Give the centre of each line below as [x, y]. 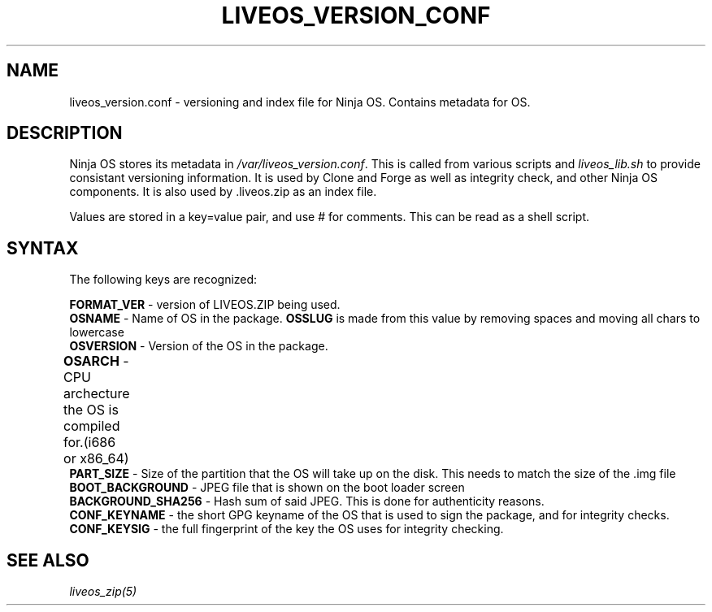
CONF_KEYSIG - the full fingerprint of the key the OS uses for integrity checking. [287, 529]
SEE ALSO [48, 560]
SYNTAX [43, 248]
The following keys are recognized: [163, 280]
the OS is [91, 410]
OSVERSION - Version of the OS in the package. [199, 346]
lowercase [97, 332]
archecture [97, 394]
